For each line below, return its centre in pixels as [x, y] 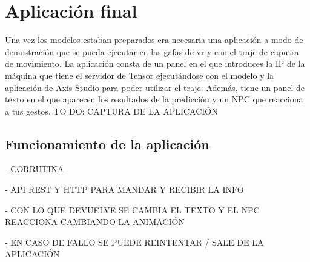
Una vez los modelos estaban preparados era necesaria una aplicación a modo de [154, 40]
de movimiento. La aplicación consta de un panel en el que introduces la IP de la [155, 63]
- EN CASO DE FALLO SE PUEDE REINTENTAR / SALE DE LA [134, 242]
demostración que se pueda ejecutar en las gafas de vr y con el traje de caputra [152, 51]
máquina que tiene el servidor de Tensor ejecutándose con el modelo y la [140, 75]
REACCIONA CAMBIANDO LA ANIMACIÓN [95, 222]
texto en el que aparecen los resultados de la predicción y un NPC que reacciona [154, 99]
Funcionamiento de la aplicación [107, 143]
